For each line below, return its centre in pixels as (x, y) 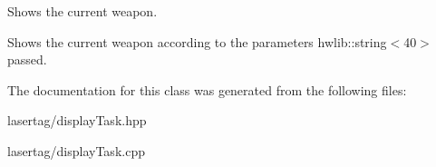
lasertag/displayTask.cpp (76, 150)
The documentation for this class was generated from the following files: (207, 89)
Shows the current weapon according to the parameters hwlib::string (197, 41)
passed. (27, 59)
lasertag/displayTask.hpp (77, 120)
